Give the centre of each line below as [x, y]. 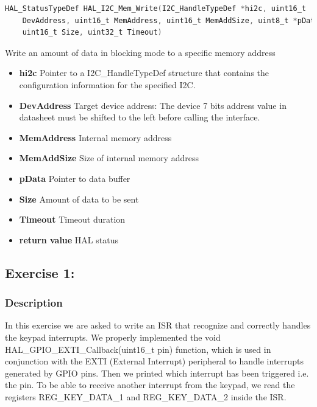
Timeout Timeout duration [72, 219]
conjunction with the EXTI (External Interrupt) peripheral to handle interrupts [155, 361]
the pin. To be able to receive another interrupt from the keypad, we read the [150, 385]
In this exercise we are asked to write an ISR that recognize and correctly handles [158, 325]
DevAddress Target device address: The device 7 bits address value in [153, 105]
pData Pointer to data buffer [75, 178]
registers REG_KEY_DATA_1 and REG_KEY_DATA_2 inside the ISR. [146, 396]
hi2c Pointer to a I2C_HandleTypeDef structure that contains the [144, 73]
